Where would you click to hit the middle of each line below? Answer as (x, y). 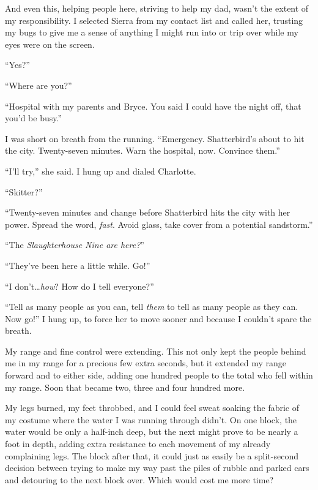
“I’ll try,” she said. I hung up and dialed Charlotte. (101, 171)
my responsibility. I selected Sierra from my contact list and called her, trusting (154, 20)
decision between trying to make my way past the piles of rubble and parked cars (157, 468)
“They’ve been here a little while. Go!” (78, 265)
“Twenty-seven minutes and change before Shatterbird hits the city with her (148, 212)
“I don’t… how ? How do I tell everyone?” (79, 286)
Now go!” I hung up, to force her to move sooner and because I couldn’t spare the (158, 318)
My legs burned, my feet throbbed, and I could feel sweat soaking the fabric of (152, 408)
